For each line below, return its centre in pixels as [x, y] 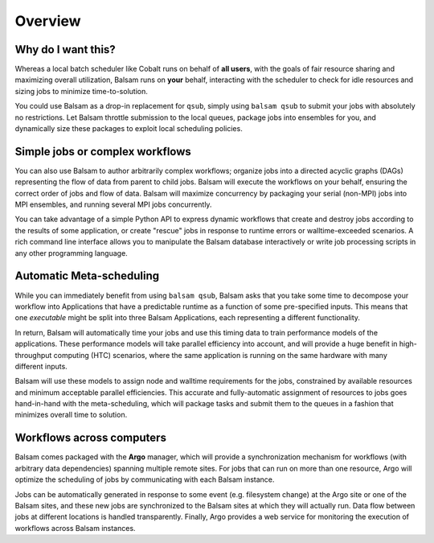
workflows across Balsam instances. [75, 528]
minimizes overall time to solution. [71, 415]
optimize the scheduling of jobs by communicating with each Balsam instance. [145, 479]
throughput [33, 355]
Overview [48, 21]
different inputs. [41, 366]
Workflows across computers [90, 438]
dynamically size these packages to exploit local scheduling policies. [129, 129]
